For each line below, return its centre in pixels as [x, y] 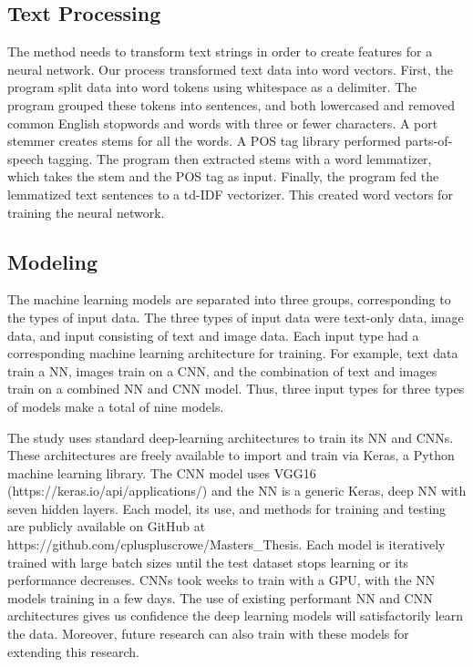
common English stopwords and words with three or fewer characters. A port [223, 123]
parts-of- [429, 141]
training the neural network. [86, 212]
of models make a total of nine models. [116, 406]
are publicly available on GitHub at [107, 526]
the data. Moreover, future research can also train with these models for [208, 634]
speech [26, 158]
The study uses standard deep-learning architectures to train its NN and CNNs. [231, 437]
